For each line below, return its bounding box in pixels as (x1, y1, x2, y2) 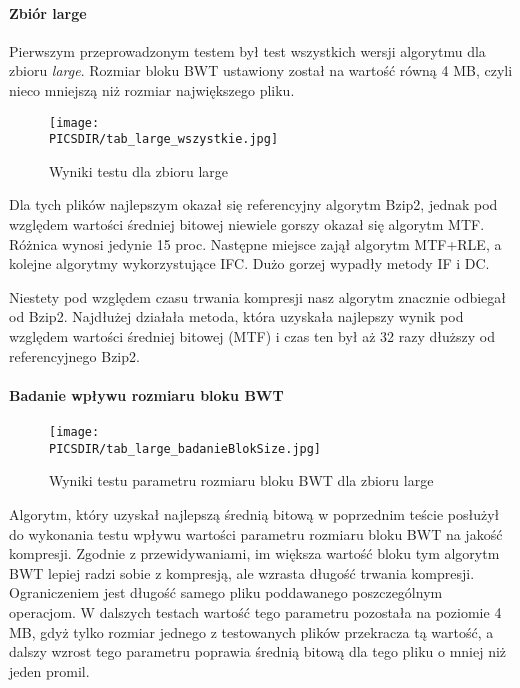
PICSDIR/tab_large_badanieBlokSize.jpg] (49, 441, 322, 456)
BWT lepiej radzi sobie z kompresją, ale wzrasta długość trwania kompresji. (9, 562, 475, 583)
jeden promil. (9, 660, 90, 681)
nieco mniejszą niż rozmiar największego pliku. (9, 79, 295, 100)
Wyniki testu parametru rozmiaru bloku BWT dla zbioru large (49, 470, 434, 491)
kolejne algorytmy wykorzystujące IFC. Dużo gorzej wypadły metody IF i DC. (9, 253, 490, 274)
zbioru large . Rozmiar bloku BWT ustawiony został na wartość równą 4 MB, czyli (9, 60, 513, 81)
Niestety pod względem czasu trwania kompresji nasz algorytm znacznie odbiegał (9, 286, 507, 307)
